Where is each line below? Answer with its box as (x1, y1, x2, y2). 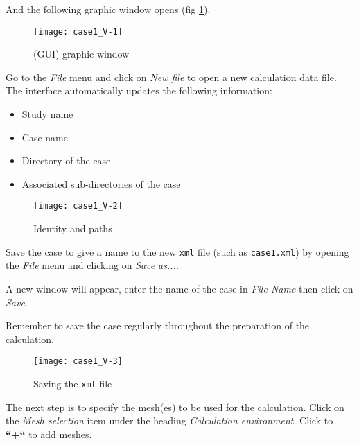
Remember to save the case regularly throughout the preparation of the (6, 318, 310, 333)
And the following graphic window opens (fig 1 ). (6, 2, 211, 16)
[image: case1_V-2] (33, 201, 123, 211)
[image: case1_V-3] (33, 356, 123, 367)
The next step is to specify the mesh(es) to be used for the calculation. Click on (6, 399, 344, 414)
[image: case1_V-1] (33, 26, 123, 37)
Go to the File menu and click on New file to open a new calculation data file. (6, 69, 337, 84)
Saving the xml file (33, 376, 112, 390)
